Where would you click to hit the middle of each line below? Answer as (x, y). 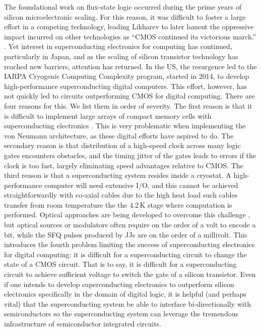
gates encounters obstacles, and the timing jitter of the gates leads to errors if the (130, 155)
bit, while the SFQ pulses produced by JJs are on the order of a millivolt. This (126, 234)
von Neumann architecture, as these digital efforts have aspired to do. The (119, 135)
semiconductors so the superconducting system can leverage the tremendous (121, 314)
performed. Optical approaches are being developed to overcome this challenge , (127, 215)
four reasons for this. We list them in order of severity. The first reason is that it (128, 105)
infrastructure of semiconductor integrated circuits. (83, 323)
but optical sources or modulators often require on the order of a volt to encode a (130, 225)
